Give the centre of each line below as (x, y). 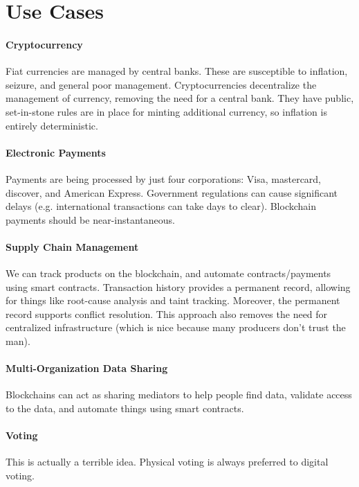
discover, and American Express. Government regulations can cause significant (172, 192)
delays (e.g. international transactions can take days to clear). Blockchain (161, 206)
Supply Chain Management (72, 246)
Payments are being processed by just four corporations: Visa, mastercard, (164, 178)
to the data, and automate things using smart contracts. (125, 408)
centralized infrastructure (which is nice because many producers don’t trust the (176, 327)
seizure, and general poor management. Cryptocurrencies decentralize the (161, 84)
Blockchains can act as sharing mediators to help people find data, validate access (179, 395)
